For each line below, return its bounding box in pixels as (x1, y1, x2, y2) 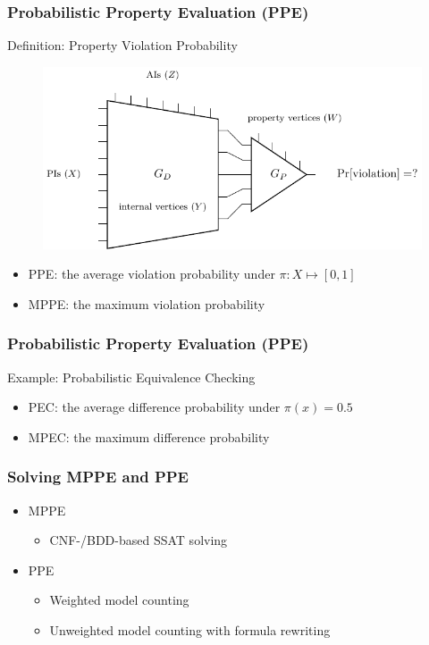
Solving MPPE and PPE (7, 465, 189, 488)
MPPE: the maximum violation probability (28, 294, 265, 313)
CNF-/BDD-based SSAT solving (49, 531, 228, 549)
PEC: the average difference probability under (28, 398, 281, 416)
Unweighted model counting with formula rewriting (49, 621, 331, 640)
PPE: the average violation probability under (28, 264, 275, 283)
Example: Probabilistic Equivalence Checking (7, 367, 256, 386)
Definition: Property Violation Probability (7, 36, 238, 54)
